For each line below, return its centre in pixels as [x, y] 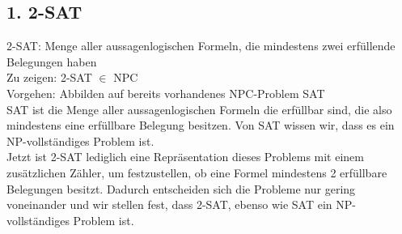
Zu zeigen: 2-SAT [49, 77]
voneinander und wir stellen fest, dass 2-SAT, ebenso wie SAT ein [169, 204]
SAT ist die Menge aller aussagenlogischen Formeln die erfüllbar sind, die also [199, 109]
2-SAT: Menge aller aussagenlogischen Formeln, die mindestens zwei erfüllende [201, 46]
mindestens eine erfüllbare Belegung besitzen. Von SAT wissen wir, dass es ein [201, 125]
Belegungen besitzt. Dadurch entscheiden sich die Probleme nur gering [181, 188]
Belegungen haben [52, 61]
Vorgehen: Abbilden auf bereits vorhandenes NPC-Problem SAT [166, 93]
